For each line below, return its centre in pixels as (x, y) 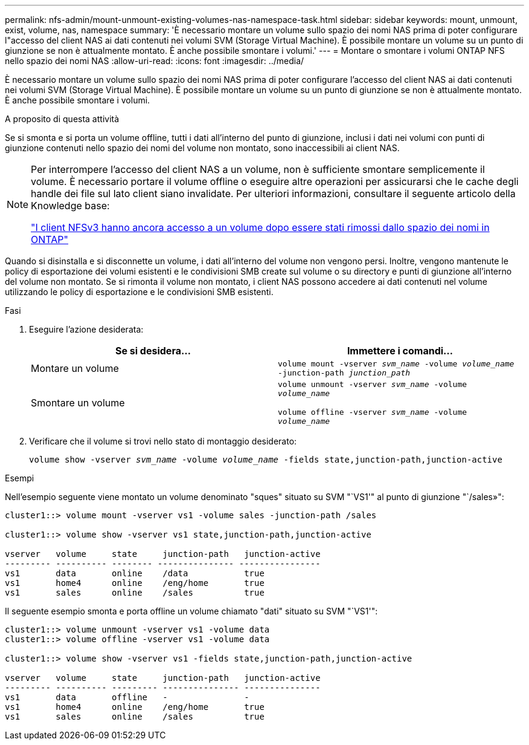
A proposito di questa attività (62, 119)
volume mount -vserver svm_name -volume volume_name (396, 364)
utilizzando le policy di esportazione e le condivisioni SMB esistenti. (139, 292)
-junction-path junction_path (344, 373)
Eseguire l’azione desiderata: (86, 329)
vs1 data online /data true (135, 573)
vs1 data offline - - (127, 697)
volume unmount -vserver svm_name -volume (373, 384)
